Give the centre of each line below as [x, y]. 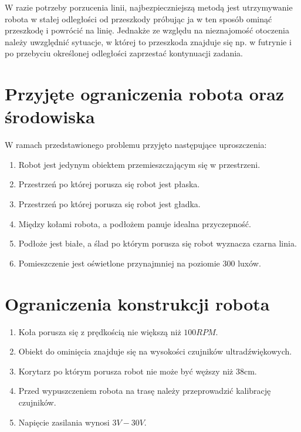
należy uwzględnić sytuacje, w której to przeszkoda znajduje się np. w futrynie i [148, 41]
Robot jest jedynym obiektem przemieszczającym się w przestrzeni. [139, 164]
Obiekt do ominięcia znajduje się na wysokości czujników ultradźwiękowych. [155, 351]
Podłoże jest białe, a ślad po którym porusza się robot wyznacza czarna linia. [158, 243]
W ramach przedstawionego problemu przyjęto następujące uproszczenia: [136, 145]
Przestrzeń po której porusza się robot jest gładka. [109, 204]
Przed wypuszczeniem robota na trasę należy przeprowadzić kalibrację [145, 391]
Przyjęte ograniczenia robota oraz [145, 94]
